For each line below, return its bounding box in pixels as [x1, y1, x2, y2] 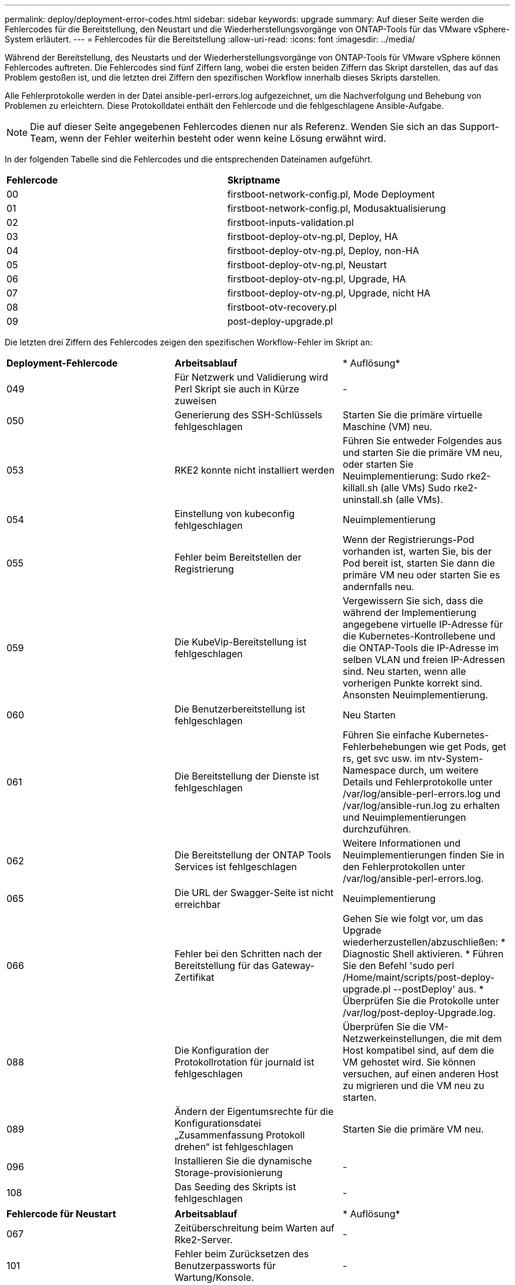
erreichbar [174, 898, 221, 910]
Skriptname [227, 174, 280, 186]
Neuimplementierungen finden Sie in [342, 849, 504, 861]
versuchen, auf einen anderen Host [342, 1068, 499, 1080]
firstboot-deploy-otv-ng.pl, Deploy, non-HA [227, 245, 419, 257]
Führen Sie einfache [342, 729, 432, 741]
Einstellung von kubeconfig [174, 508, 295, 520]
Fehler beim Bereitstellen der [174, 551, 302, 563]
